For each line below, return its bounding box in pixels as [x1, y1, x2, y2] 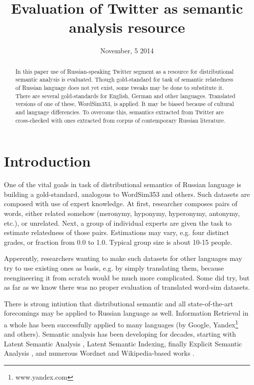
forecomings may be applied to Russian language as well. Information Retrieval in [4, 308, 249, 318]
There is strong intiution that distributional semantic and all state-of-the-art [4, 298, 233, 308]
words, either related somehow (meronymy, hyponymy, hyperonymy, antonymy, [4, 208, 240, 218]
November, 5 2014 [100, 45, 154, 56]
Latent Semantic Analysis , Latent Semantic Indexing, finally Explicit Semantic [4, 338, 242, 348]
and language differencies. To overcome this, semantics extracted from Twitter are [15, 107, 224, 116]
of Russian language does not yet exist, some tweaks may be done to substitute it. [15, 84, 224, 92]
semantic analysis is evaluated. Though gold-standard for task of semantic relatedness [15, 75, 233, 84]
